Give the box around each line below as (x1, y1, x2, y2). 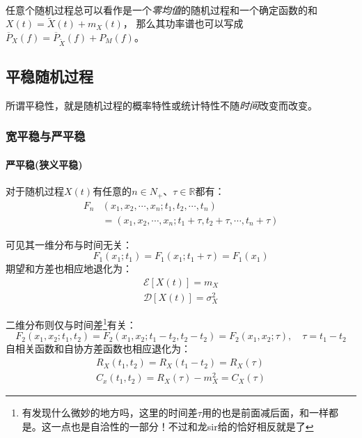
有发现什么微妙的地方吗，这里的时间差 (22, 405, 198, 420)
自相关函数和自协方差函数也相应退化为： (6, 341, 191, 356)
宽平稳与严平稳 (6, 127, 86, 145)
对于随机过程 (6, 184, 64, 198)
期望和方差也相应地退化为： (6, 261, 132, 276)
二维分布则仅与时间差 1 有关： (6, 315, 136, 331)
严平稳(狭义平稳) (6, 157, 83, 171)
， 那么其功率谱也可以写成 (123, 16, 244, 31)
